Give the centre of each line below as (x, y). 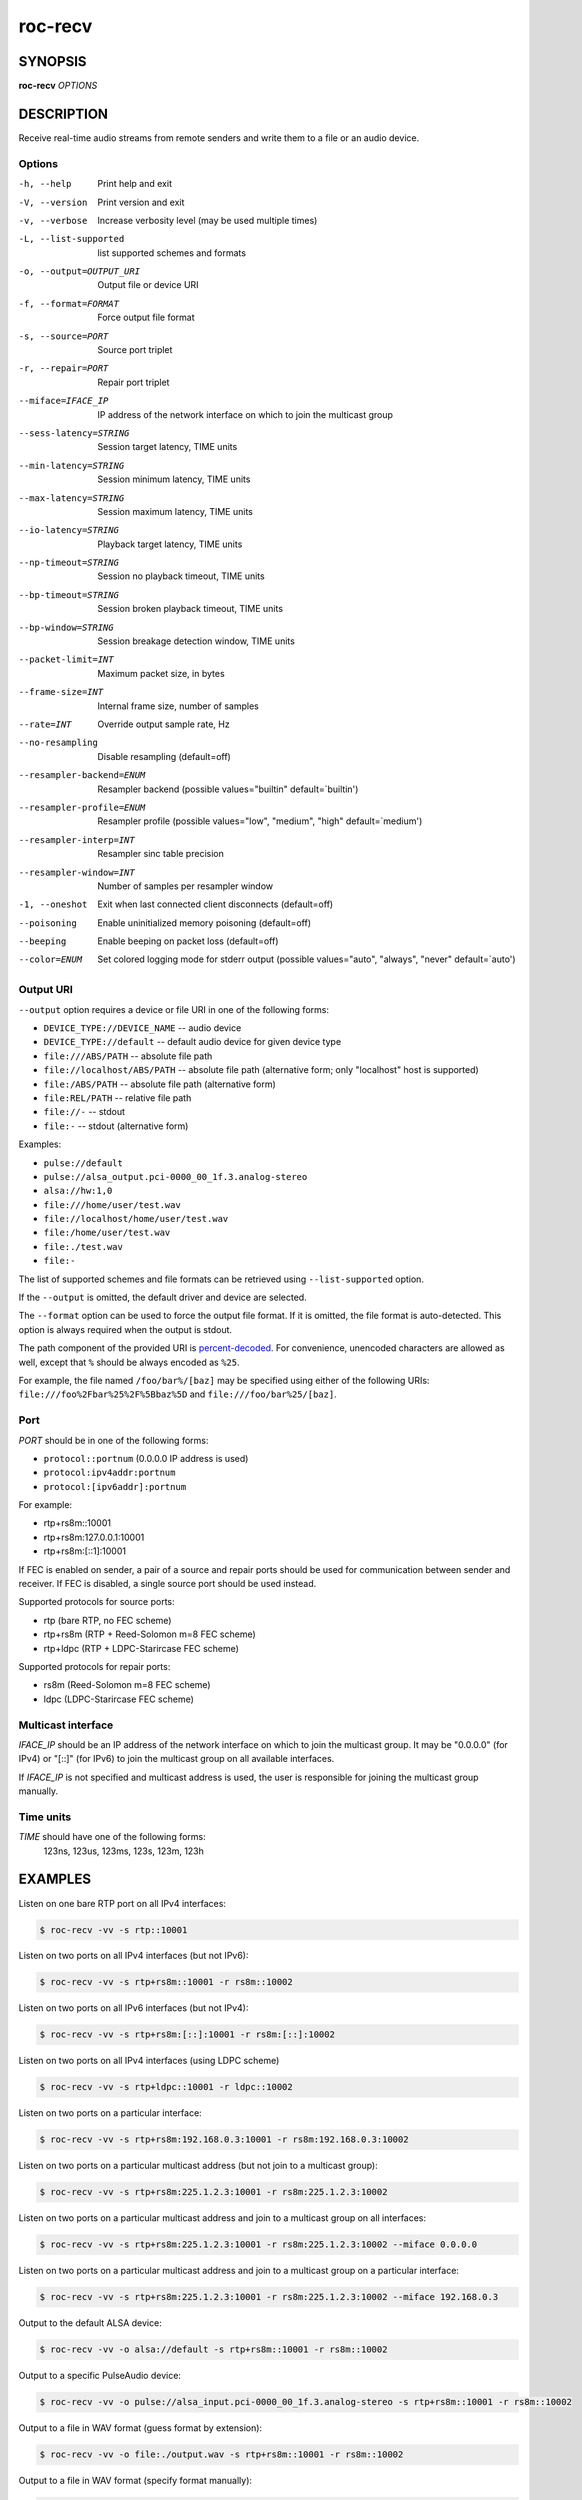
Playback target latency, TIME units (170, 544)
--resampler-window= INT (76, 872)
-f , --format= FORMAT (69, 303)
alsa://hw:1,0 (78, 1191)
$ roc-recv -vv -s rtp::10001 (113, 1929)
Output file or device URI (148, 285)
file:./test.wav (83, 1246)
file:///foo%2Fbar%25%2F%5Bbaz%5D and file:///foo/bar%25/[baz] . (177, 1394)
